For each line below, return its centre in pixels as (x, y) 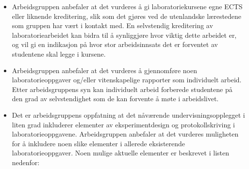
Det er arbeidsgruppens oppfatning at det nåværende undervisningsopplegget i (128, 115)
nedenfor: (26, 162)
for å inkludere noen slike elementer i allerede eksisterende (99, 143)
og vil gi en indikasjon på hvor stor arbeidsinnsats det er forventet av (115, 44)
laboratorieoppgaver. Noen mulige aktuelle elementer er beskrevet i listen (120, 153)
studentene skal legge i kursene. (59, 54)
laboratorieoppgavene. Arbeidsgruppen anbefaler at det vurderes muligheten (125, 134)
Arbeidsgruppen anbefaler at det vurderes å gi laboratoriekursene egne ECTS (127, 6)
